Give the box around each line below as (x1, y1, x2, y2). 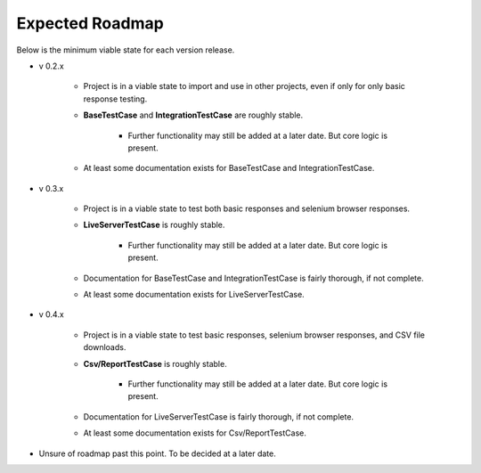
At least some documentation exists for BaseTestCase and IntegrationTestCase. (83, 163, 375, 174)
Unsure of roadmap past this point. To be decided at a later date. (38, 448, 276, 459)
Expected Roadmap (16, 13, 164, 33)
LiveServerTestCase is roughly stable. (83, 219, 225, 231)
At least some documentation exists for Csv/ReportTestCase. (83, 428, 306, 438)
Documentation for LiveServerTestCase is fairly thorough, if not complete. (83, 411, 355, 422)
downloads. (83, 342, 126, 353)
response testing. (83, 94, 148, 104)
